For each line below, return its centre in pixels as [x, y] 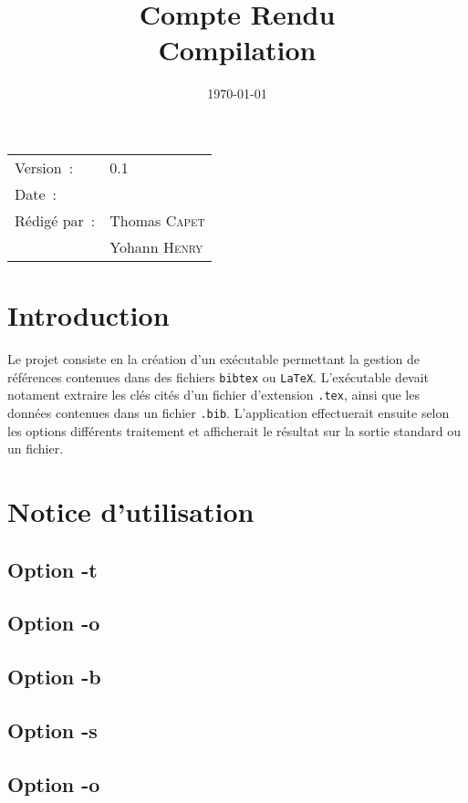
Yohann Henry [156, 246]
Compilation [237, 50]
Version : [44, 167]
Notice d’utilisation [131, 511]
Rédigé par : [55, 220]
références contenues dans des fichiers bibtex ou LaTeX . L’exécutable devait [218, 376]
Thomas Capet [157, 220]
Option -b [54, 677]
